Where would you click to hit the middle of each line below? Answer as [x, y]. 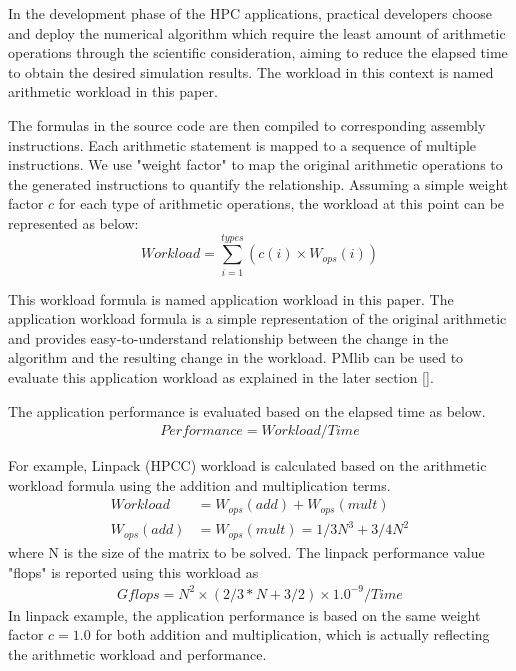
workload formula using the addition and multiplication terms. [199, 484]
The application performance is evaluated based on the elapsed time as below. [247, 410]
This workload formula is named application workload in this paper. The [231, 298]
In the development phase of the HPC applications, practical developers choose [250, 13]
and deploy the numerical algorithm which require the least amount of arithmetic [257, 32]
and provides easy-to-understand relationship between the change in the [228, 337]
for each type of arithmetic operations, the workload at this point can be [281, 203]
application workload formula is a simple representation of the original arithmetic [257, 318]
